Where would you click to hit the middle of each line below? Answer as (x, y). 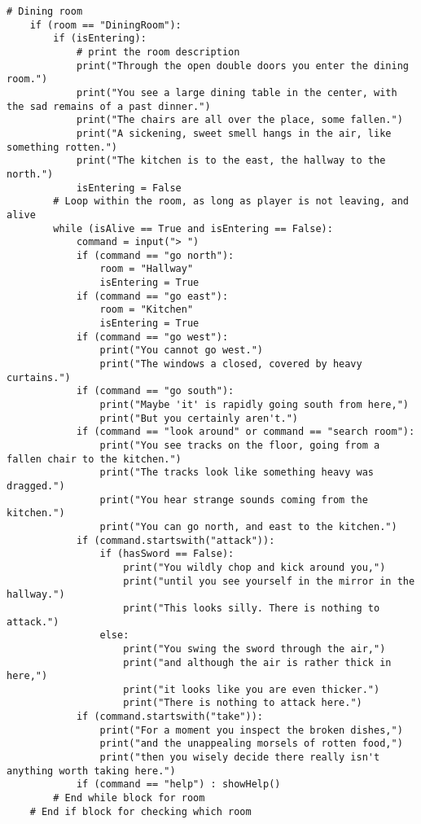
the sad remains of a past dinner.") (109, 106)
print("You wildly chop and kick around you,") (254, 567)
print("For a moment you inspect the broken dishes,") (251, 730)
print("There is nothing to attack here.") (243, 703)
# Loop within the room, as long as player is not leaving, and (231, 202)
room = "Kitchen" (147, 310)
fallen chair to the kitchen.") (94, 459)
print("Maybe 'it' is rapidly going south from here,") (254, 405)
